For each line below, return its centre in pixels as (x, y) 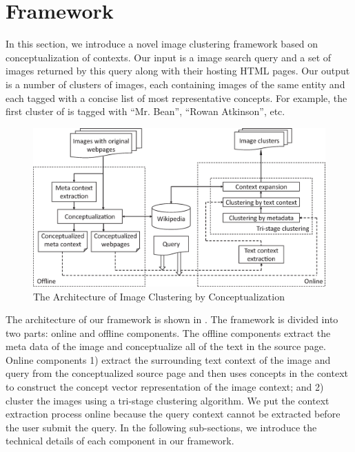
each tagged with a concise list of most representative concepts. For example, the (176, 97)
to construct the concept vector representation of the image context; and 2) (165, 387)
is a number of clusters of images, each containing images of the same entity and (175, 84)
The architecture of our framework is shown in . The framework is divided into (172, 319)
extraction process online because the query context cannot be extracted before (173, 414)
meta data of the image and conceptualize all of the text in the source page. (166, 346)
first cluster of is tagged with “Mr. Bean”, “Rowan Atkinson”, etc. (145, 111)
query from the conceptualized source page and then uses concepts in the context (177, 373)
